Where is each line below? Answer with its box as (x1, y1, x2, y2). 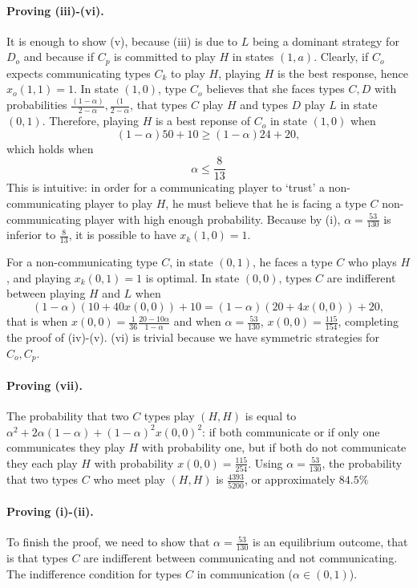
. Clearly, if (314, 48, 369, 65)
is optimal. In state (145, 269, 240, 286)
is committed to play (114, 48, 216, 65)
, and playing (6, 269, 71, 286)
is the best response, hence (277, 64, 408, 81)
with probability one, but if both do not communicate (141, 439, 407, 456)
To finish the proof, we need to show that (6, 533, 210, 550)
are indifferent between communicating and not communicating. (83, 549, 398, 566)
